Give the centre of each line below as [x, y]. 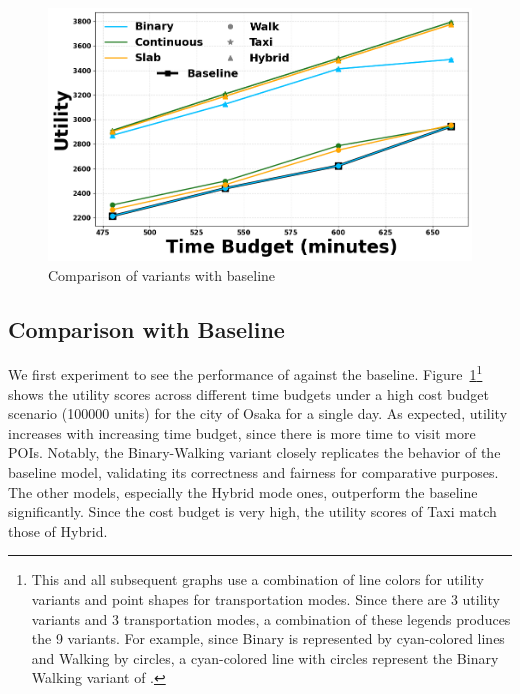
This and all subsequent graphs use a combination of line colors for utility [257, 579]
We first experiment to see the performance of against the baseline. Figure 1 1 [245, 372]
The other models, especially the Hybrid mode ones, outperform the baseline [243, 491]
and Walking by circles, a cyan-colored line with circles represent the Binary [265, 657]
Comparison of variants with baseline [162, 274]
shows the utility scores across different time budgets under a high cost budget [249, 393]
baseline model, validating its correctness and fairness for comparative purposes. [253, 471]
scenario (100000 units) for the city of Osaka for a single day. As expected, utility [258, 413]
